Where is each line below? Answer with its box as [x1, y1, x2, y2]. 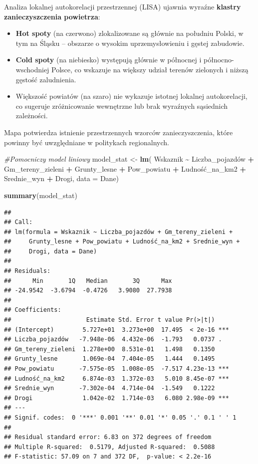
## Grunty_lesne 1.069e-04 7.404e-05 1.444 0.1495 [4, 355, 215, 363]
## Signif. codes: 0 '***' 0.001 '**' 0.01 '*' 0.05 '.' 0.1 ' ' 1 [4, 414, 237, 421]
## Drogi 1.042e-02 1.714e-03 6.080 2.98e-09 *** [4, 394, 230, 402]
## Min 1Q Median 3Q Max [4, 277, 172, 284]
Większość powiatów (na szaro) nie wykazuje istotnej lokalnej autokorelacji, [15, 91, 248, 101]
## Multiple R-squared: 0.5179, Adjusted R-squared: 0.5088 [4, 443, 215, 451]
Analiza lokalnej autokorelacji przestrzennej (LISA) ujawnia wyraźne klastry [4, 1, 241, 11]
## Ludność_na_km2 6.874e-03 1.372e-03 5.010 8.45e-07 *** [4, 375, 230, 382]
